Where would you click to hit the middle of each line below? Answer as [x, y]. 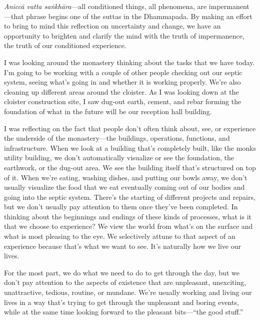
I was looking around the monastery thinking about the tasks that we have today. [129, 62]
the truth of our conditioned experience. [65, 45]
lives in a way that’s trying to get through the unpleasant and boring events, [121, 302]
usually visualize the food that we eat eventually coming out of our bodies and [124, 187]
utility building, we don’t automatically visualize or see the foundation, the [119, 157]
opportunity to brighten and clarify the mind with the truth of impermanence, [124, 35]
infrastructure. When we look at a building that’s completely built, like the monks [130, 147]
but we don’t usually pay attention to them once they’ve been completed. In [121, 207]
